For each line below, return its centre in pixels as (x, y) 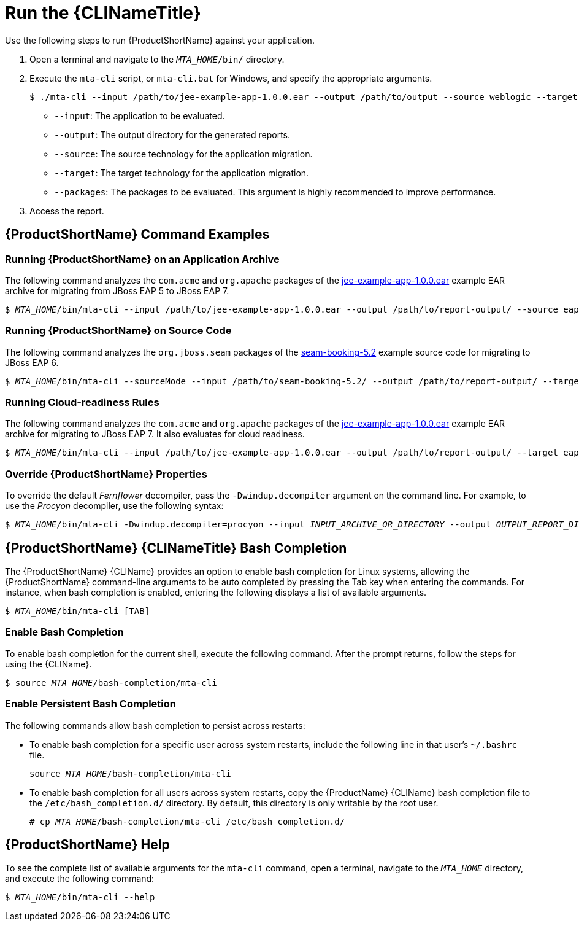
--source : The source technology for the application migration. (183, 154)
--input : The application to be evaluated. (140, 115)
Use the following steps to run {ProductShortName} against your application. (160, 40)
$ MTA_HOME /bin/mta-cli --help (80, 897)
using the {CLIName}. (48, 664)
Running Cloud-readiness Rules (82, 403)
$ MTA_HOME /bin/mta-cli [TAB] (78, 611)
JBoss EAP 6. (32, 362)
